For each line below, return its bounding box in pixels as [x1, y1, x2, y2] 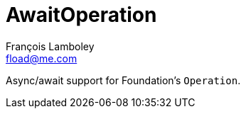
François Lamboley [6, 40, 95, 52]
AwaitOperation [6, 3, 157, 27]
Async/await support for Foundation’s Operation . [6, 74, 241, 86]
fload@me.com [6, 52, 77, 64]
